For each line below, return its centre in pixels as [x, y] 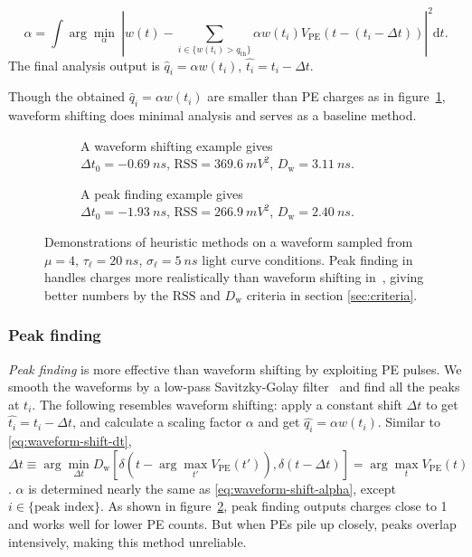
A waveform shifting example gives [177, 145]
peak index [64, 508]
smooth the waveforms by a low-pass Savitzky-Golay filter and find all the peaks [234, 387]
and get [279, 422]
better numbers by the [107, 294]
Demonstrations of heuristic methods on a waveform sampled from [229, 242]
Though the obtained [67, 96]
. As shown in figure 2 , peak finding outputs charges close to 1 [274, 506]
